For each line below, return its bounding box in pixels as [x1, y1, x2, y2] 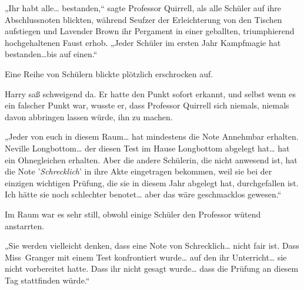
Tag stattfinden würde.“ [5, 273, 90, 286]
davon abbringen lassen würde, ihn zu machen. [5, 110, 173, 123]
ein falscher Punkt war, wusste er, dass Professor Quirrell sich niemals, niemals [5, 99, 289, 111]
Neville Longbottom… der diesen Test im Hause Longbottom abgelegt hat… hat [5, 141, 290, 154]
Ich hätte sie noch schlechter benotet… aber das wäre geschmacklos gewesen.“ [5, 188, 282, 200]
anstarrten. [5, 219, 45, 232]
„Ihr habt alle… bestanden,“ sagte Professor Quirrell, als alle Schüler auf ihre [5, 2, 281, 14]
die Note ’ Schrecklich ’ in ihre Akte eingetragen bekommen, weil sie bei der [5, 165, 272, 177]
